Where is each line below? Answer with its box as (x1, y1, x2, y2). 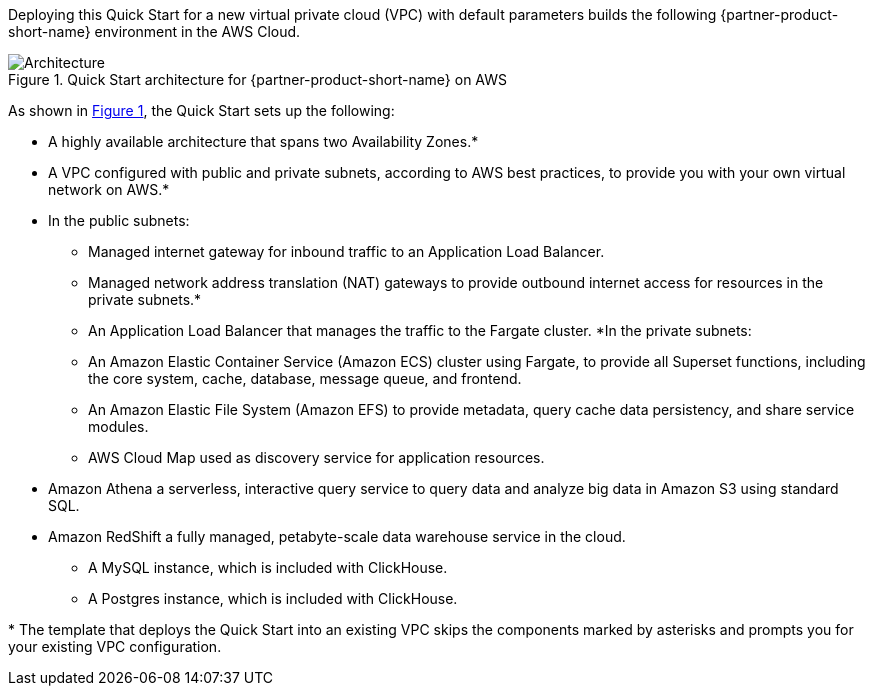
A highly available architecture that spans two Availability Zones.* (48, 133, 479, 150)
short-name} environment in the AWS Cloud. (8, 23, 301, 40)
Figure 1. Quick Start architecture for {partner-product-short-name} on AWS (8, 71, 508, 88)
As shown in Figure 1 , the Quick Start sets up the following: (8, 102, 395, 119)
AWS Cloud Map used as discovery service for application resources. (88, 449, 545, 466)
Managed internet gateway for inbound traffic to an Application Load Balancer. (88, 243, 605, 260)
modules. (88, 418, 149, 435)
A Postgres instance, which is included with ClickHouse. (88, 590, 458, 607)
